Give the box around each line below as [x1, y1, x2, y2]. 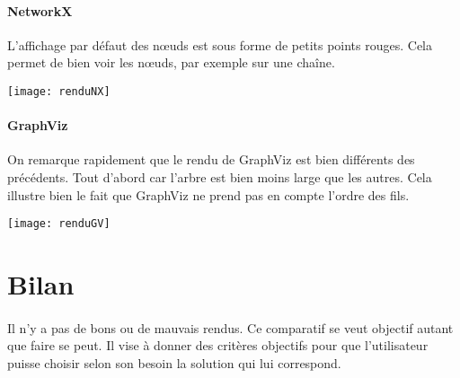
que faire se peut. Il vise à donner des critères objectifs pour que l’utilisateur [7, 336, 429, 355]
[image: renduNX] [7, 84, 111, 98]
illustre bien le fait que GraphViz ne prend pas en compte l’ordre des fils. [7, 185, 410, 204]
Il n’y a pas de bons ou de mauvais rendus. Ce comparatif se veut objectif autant [7, 318, 454, 337]
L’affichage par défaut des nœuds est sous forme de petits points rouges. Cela [7, 35, 433, 54]
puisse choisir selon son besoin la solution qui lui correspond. [7, 354, 341, 373]
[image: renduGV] [7, 217, 111, 231]
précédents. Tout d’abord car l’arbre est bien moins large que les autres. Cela [7, 168, 432, 187]
